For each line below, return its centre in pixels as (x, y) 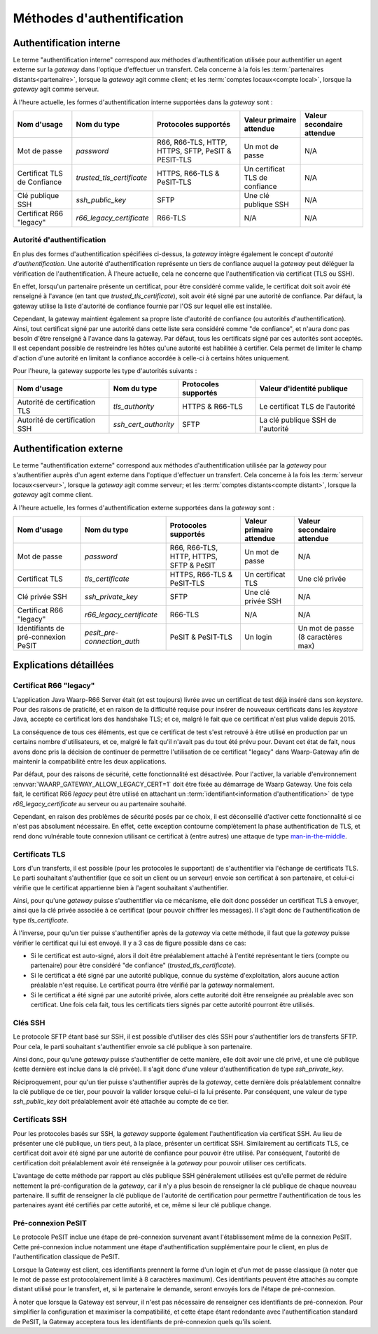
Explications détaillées (63, 665)
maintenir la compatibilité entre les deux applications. (90, 761)
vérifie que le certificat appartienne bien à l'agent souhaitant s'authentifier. (121, 887)
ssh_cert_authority (144, 425)
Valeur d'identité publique (303, 388)
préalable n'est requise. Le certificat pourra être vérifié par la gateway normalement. (152, 985)
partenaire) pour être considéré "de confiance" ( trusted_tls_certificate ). (133, 965)
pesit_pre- (101, 632)
